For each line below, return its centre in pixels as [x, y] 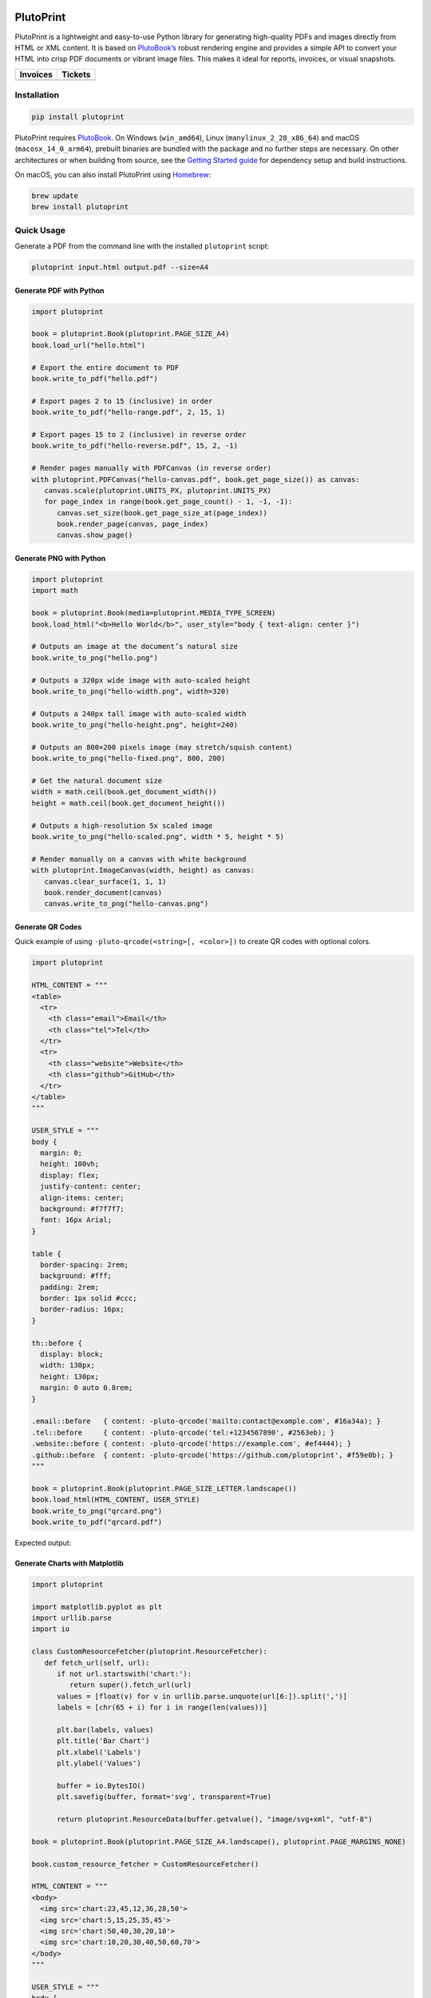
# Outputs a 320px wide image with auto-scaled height [141, 680]
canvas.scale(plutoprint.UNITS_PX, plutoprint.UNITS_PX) [158, 490]
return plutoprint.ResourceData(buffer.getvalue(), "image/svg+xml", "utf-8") [215, 1819]
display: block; [72, 1354]
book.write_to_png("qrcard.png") [97, 1511]
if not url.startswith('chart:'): [124, 1674]
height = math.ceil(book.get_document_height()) [129, 803]
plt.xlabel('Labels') [99, 1752]
